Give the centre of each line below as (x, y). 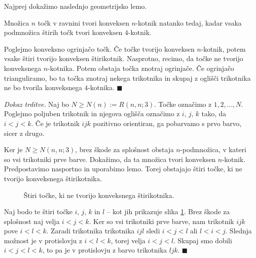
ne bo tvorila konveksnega (43, 87)
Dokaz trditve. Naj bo (37, 104)
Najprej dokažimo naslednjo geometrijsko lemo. (75, 6)
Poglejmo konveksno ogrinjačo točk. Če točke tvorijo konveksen (99, 48)
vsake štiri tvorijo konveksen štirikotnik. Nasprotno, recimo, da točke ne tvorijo (124, 58)
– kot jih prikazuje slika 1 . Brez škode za (168, 211)
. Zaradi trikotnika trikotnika (91, 231)
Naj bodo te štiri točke (38, 211)
